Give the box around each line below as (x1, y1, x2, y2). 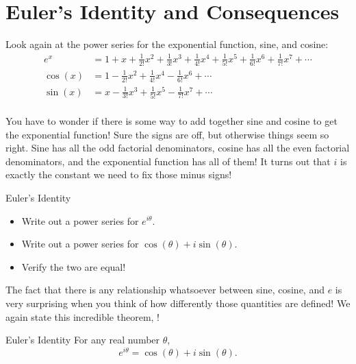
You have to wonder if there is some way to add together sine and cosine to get (5, 113, 338, 128)
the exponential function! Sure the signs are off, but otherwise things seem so (5, 127, 329, 141)
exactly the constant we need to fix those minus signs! (5, 167, 232, 182)
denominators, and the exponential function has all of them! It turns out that (5, 154, 331, 168)
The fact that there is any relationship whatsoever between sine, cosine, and (5, 282, 325, 297)
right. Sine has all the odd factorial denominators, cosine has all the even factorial (5, 141, 350, 155)
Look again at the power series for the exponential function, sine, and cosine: (5, 37, 329, 51)
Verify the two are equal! (21, 259, 126, 274)
